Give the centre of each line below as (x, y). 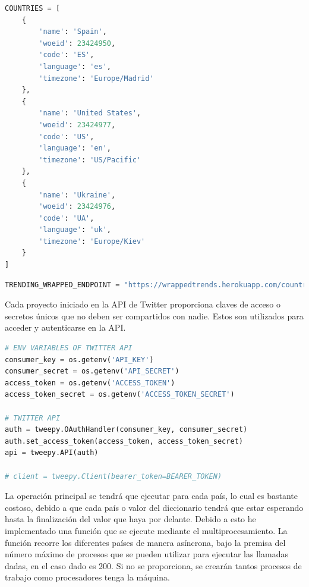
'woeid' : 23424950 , (77, 43)
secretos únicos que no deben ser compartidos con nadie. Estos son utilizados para (154, 316)
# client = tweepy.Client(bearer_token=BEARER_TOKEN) (113, 476)
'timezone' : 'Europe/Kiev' (92, 241)
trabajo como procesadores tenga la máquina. (87, 577)
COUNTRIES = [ (33, 8)
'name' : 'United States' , (90, 113)
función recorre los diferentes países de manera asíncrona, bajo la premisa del (145, 542)
